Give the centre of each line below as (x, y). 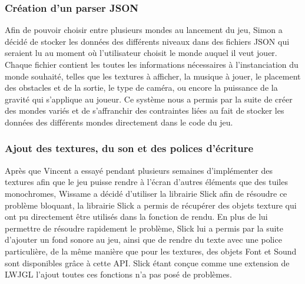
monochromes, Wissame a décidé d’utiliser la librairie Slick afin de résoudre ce (146, 193)
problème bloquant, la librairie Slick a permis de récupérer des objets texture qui (151, 205)
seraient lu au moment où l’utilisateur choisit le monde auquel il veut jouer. (141, 53)
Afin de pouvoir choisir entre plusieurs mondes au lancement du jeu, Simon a (144, 30)
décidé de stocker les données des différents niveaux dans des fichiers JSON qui (147, 41)
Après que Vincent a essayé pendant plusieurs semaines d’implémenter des (139, 170)
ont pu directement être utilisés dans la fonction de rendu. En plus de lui (136, 217)
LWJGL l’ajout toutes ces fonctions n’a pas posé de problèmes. (118, 274)
